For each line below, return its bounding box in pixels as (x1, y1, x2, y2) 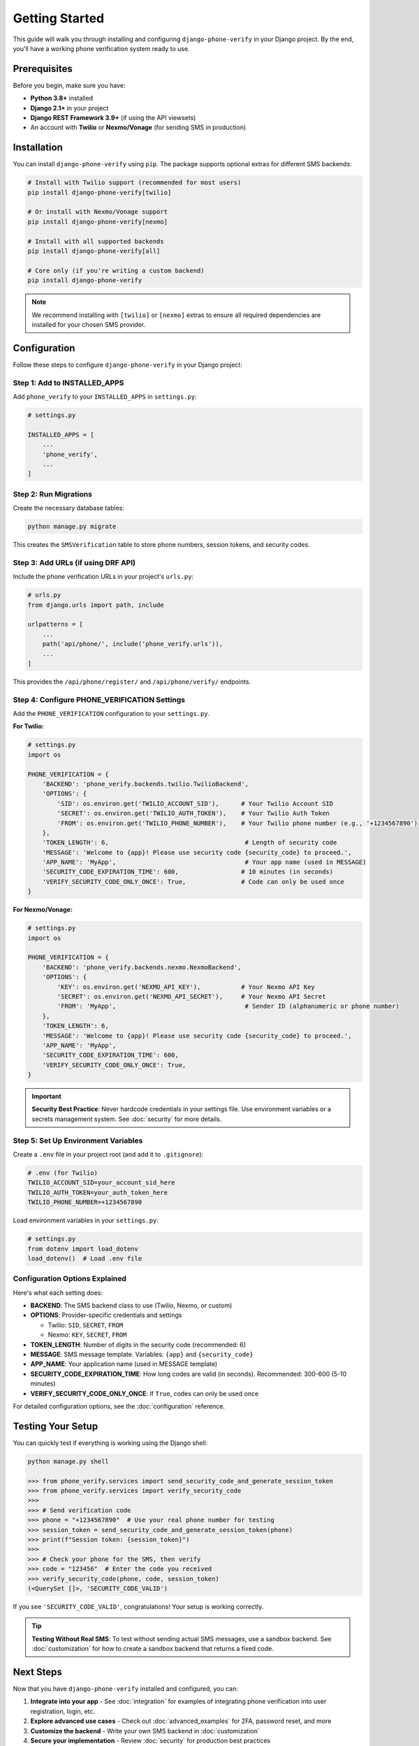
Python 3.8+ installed (30, 94, 94, 103)
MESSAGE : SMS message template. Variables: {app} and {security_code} (30, 1350, 254, 1358)
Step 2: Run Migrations (13, 489, 92, 499)
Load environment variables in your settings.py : (13, 1216, 159, 1225)
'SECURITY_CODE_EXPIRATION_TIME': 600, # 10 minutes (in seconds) (42, 868, 334, 876)
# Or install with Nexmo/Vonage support (27, 208, 168, 216)
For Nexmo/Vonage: (13, 905, 73, 914)
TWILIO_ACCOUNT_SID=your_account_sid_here (27, 1179, 175, 1187)
